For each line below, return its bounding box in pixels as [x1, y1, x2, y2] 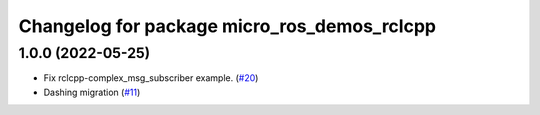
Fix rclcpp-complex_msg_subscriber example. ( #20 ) [43, 72, 259, 84]
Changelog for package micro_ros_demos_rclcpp [18, 15, 437, 37]
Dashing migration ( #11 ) [43, 86, 141, 98]
